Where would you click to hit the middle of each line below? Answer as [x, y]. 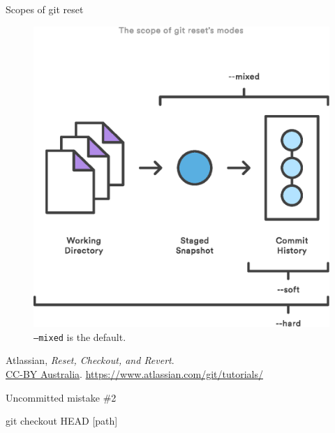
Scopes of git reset [45, 9]
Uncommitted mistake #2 [61, 397]
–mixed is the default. [80, 336]
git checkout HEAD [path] [62, 421]
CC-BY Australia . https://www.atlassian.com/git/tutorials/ [134, 374]
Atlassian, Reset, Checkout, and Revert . [90, 360]
